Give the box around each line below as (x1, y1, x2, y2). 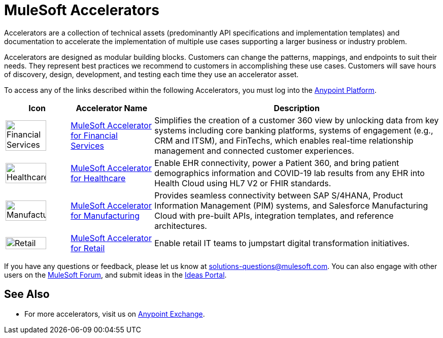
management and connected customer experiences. (154, 145, 354, 156)
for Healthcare (71, 173, 126, 183)
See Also (4, 288, 50, 301)
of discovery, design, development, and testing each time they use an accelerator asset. (4, 70, 299, 79)
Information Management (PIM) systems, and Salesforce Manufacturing (154, 200, 428, 211)
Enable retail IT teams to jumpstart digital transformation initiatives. (154, 238, 410, 248)
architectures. (154, 220, 207, 231)
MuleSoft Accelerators (4, 2, 159, 19)
